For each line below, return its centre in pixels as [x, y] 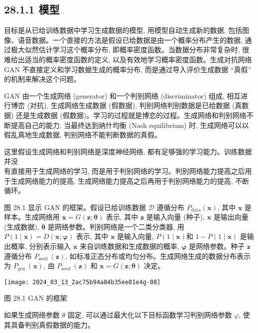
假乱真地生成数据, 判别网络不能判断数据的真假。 [83, 135]
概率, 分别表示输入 [41, 246]
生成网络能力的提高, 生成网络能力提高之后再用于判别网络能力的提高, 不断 [130, 180]
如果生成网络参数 [32, 314]
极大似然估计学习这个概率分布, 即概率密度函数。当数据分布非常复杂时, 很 [130, 50]
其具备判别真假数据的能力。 [49, 324]
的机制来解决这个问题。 [42, 79]
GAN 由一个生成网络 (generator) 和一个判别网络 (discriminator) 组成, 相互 [123, 95]
